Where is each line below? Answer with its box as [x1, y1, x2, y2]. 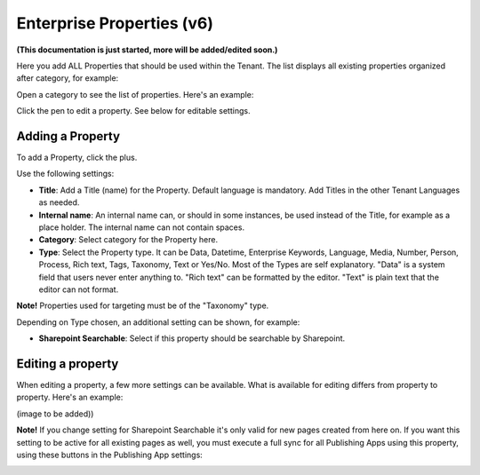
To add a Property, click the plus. [16, 152, 138, 163]
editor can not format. [38, 284, 119, 295]
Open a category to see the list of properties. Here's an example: [16, 89, 254, 99]
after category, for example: [16, 73, 119, 83]
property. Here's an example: [16, 392, 124, 403]
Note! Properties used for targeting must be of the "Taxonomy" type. [16, 300, 269, 311]
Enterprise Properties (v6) [16, 13, 213, 33]
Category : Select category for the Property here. [38, 234, 218, 245]
